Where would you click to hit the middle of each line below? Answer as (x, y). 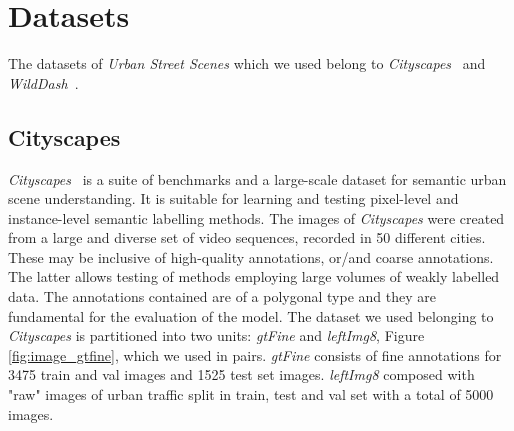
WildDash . (43, 82)
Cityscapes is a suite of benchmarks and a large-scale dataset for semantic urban (257, 178)
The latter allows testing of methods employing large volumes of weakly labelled (254, 276)
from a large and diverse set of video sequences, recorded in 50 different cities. (247, 237)
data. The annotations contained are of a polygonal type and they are (222, 296)
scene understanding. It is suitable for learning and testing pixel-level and (233, 198)
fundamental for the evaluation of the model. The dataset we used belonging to (251, 315)
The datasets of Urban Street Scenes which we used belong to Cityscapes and (247, 63)
